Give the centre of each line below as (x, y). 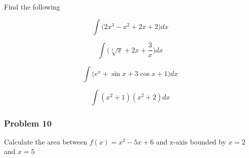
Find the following (32, 6)
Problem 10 (28, 123)
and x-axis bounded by (191, 141)
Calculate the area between (46, 141)
